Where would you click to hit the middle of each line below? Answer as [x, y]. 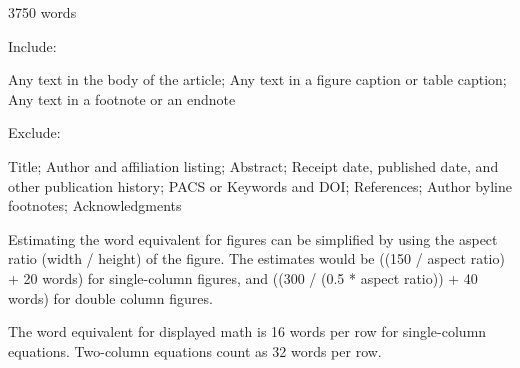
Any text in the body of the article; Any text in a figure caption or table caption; [257, 79]
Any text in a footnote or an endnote [122, 98]
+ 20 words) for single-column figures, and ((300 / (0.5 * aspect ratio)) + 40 [243, 277]
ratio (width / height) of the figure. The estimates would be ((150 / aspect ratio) [256, 258]
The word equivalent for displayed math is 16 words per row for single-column [247, 331]
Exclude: [34, 132]
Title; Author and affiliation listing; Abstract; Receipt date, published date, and [253, 165]
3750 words [42, 12]
